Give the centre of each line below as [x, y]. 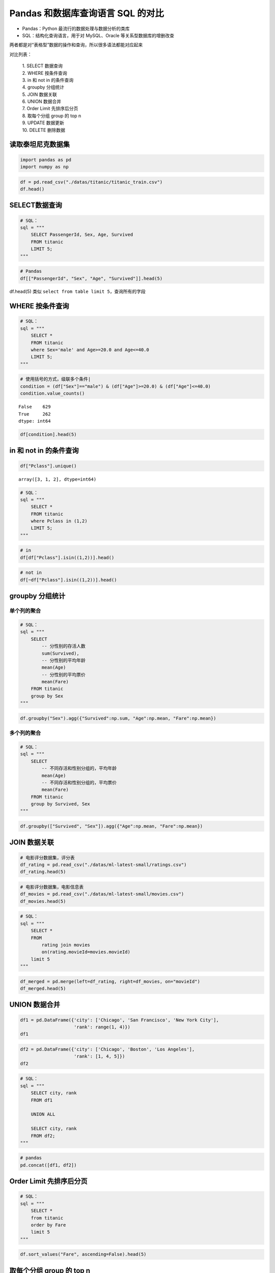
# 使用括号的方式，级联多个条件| [56, 379]
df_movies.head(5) [43, 901]
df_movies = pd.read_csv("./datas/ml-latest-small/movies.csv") [102, 894]
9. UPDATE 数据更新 [43, 123]
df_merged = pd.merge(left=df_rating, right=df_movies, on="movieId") [110, 981]
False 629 [35, 407]
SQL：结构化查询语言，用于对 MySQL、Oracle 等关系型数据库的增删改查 [98, 35]
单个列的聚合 [25, 611]
